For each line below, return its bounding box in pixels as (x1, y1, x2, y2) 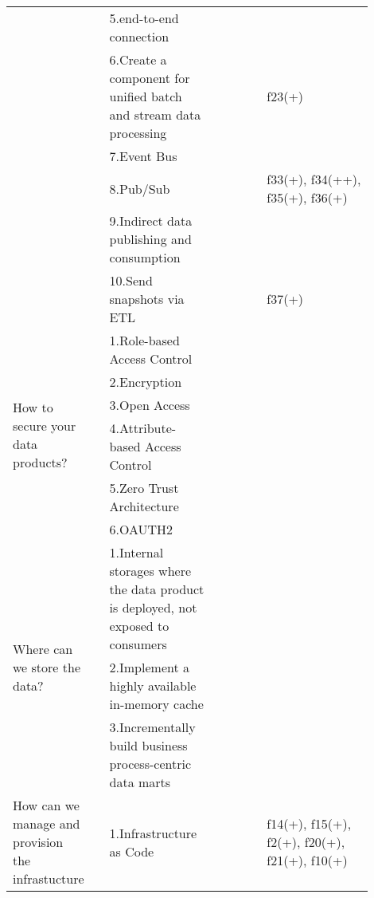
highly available (109, 676, 197, 695)
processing (109, 124, 167, 142)
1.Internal (109, 543, 164, 561)
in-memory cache (109, 695, 204, 713)
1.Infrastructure (109, 823, 197, 842)
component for (109, 69, 190, 87)
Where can (13, 640, 73, 658)
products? (13, 453, 68, 471)
